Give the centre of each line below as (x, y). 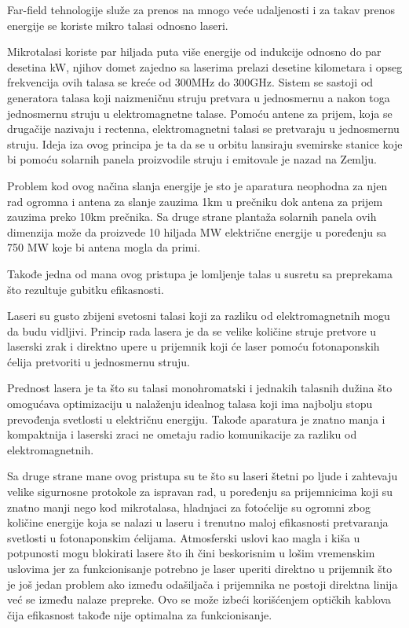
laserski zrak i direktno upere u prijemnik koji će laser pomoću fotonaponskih (194, 346)
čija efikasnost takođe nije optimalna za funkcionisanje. (140, 614)
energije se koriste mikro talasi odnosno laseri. (118, 25)
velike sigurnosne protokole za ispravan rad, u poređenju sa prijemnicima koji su (200, 492)
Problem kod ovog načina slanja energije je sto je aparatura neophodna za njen (197, 185)
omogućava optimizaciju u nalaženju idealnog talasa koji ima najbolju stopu (190, 404)
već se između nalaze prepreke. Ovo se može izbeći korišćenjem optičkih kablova (199, 599)
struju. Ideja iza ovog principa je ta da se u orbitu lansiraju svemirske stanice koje (205, 143)
